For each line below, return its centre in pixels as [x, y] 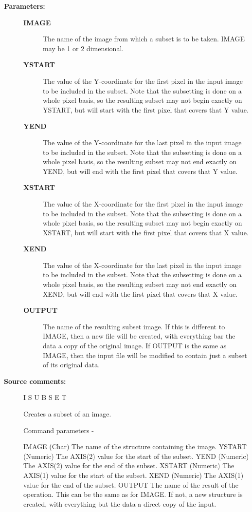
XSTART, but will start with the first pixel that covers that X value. [146, 232]
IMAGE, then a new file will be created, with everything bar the [139, 336]
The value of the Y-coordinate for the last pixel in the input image [142, 142]
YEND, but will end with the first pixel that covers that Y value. [140, 171]
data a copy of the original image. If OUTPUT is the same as [135, 346]
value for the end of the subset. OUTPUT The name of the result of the [131, 484]
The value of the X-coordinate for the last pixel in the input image [142, 265]
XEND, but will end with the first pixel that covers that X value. [140, 294]
